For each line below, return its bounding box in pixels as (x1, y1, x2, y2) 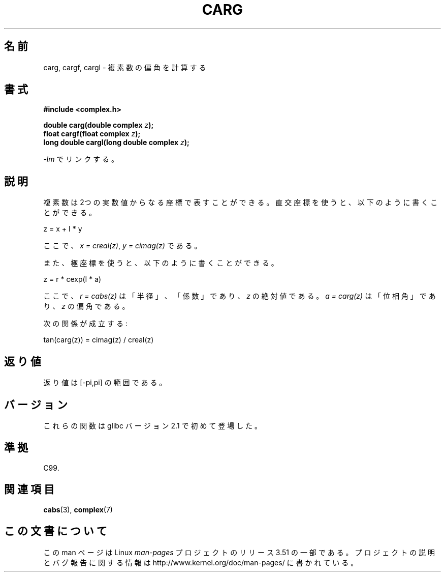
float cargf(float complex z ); (43, 129, 141, 138)
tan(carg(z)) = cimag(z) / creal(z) (43, 335, 154, 344)
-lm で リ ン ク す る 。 (43, 155, 119, 164)
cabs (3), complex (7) (43, 505, 113, 514)
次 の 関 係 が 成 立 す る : (43, 319, 128, 328)
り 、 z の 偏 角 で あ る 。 (43, 302, 130, 311)
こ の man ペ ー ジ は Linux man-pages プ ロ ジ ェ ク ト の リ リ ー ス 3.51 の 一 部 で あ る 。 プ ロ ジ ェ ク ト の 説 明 (43, 548, 435, 557)
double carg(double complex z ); (43, 121, 154, 130)
